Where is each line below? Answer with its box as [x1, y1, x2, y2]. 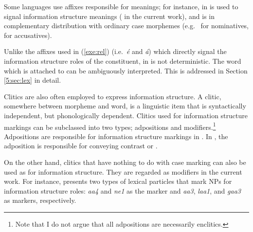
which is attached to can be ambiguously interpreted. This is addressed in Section [4, 65, 248, 75]
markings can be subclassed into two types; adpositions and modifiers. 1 [4, 120, 216, 132]
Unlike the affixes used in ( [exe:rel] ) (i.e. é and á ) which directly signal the [4, 46, 227, 56]
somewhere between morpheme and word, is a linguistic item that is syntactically [4, 101, 246, 111]
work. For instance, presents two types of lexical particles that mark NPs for [4, 176, 232, 186]
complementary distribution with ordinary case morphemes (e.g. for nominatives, [4, 20, 249, 31]
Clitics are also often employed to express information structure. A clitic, [4, 91, 221, 101]
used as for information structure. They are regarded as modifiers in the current [4, 166, 242, 177]
